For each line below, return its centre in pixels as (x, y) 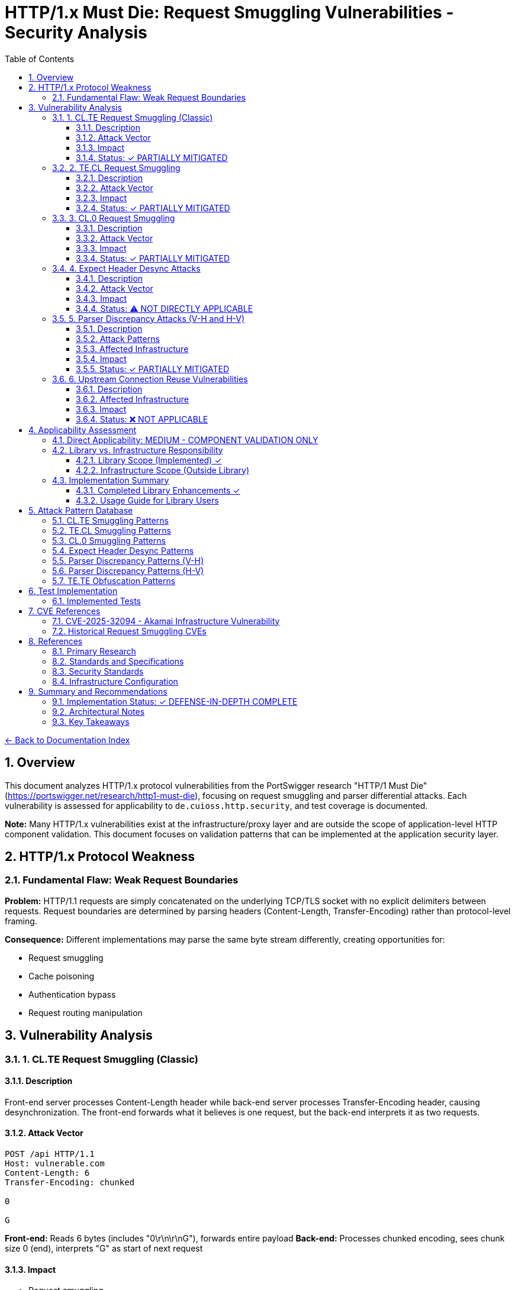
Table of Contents (40, 59)
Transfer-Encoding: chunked (70, 1183)
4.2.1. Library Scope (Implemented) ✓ (149, 460)
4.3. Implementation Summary (111, 480)
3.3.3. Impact (101, 248)
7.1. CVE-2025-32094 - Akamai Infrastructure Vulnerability (166, 621)
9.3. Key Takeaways (91, 721)
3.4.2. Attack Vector (115, 288)
